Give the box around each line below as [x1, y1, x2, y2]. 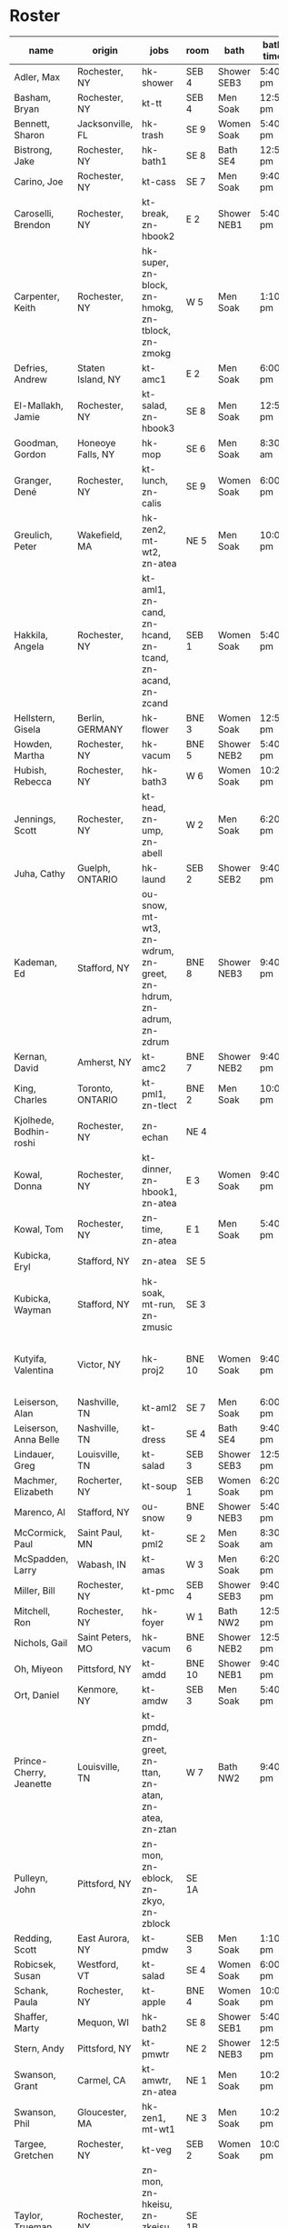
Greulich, [14, 528, 53, 541]
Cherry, [14, 1765, 47, 1778]
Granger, [14, 474, 52, 486]
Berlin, [76, 711, 105, 724]
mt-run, [142, 1297, 175, 1310]
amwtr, [142, 2073, 172, 2086]
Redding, [14, 1932, 53, 1944]
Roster [9, 5, 61, 26]
